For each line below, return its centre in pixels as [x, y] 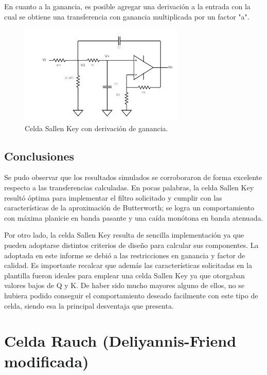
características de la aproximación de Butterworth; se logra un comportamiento [129, 208]
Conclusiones [39, 156]
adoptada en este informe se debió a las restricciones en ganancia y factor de [125, 255]
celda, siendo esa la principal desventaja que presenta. [89, 305]
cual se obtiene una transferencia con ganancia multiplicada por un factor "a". [127, 16]
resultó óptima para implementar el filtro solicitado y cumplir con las [113, 197]
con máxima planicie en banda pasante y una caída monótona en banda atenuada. [134, 217]
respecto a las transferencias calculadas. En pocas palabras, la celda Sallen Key [129, 187]
